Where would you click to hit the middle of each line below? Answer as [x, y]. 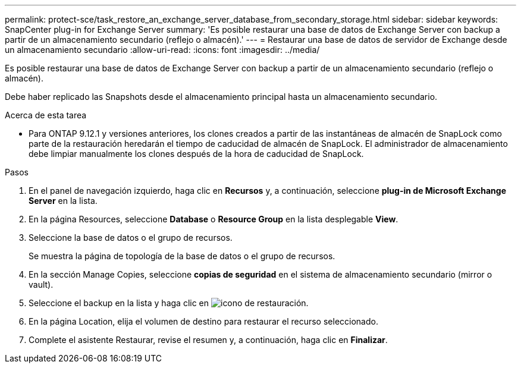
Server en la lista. [63, 201]
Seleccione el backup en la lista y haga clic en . [169, 303]
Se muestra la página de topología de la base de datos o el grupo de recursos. [182, 256]
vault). [41, 284]
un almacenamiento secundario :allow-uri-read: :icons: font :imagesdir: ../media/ [162, 50]
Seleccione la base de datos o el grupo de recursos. [131, 238]
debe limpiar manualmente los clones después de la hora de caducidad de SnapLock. [196, 154]
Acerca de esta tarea [46, 115]
